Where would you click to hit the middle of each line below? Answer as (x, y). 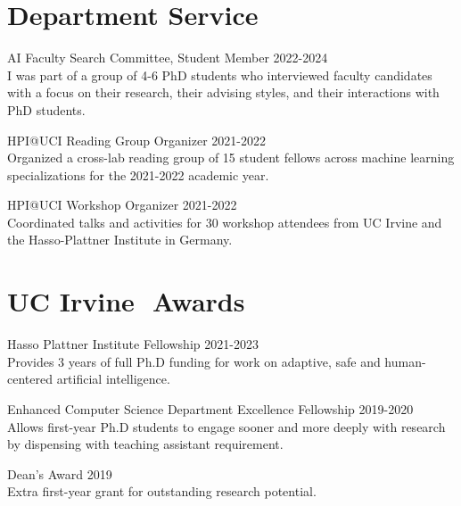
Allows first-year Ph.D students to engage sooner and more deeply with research (226, 426)
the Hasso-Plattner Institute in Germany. (120, 240)
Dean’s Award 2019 (60, 473)
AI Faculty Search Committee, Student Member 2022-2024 (168, 58)
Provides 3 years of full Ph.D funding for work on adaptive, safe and (194, 361)
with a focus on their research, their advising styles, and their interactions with (223, 92)
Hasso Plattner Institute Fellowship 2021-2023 (133, 344)
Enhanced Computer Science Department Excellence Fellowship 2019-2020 (210, 408)
